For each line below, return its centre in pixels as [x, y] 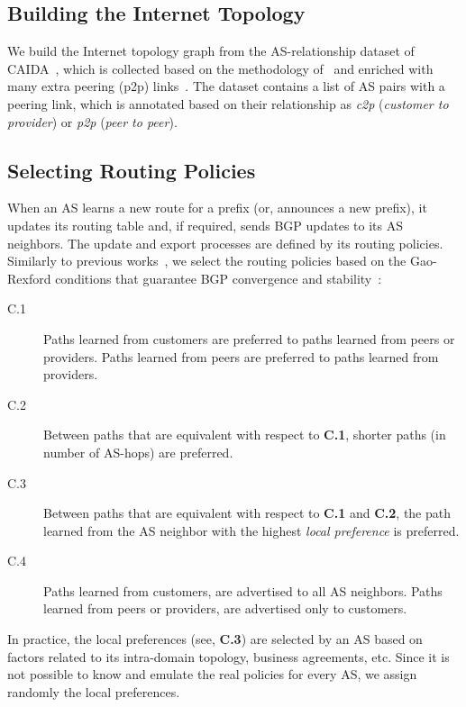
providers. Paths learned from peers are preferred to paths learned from [241, 356]
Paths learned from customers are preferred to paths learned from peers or [249, 338]
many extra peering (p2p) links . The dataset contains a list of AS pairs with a [226, 86]
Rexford [29, 278]
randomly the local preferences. [94, 691]
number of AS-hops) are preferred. [138, 452]
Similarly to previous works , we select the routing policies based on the [207, 261]
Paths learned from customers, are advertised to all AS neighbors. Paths [243, 590]
